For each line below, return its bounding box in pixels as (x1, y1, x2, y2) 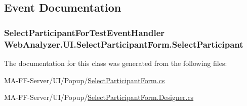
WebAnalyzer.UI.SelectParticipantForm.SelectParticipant (4, 38, 243, 50)
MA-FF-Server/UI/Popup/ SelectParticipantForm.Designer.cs (4, 92, 194, 102)
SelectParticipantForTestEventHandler (4, 26, 165, 39)
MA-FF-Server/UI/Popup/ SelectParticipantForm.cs (4, 75, 165, 85)
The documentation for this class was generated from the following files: (4, 57, 227, 68)
